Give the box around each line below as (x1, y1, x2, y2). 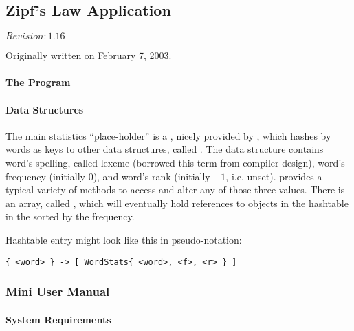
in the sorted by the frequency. (5, 209, 135, 224)
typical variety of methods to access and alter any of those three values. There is (5, 182, 345, 197)
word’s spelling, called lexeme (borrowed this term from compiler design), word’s (5, 155, 345, 169)
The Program (5, 75, 71, 89)
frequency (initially (5, 169, 85, 183)
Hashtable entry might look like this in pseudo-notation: (5, 232, 242, 246)
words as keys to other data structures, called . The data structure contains (5, 142, 324, 156)
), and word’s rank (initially (93, 169, 210, 183)
